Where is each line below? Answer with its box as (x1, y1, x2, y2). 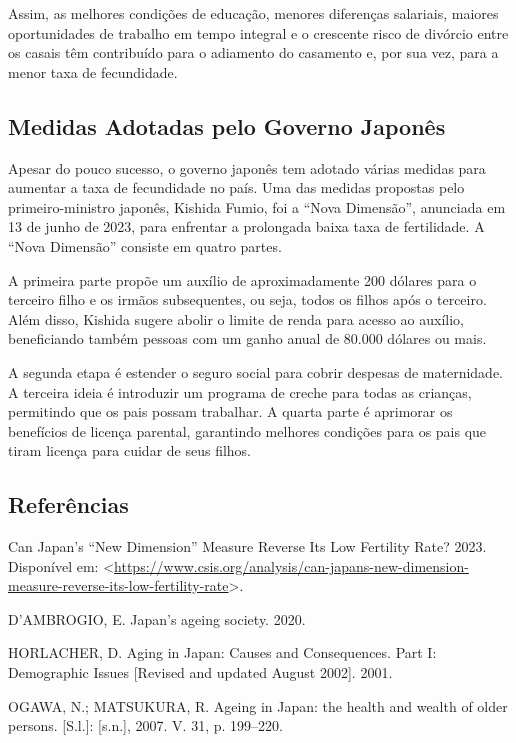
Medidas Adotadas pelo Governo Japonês (8, 110, 446, 141)
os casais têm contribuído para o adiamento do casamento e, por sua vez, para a (8, 42, 499, 63)
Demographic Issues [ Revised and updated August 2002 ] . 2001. (8, 662, 393, 683)
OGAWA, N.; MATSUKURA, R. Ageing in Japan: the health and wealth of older (8, 695, 508, 716)
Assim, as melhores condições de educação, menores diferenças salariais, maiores (8, 3, 499, 23)
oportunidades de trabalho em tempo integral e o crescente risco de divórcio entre (8, 22, 509, 43)
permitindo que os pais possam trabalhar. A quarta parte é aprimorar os (8, 401, 453, 422)
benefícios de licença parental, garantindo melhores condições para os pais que (8, 420, 487, 441)
